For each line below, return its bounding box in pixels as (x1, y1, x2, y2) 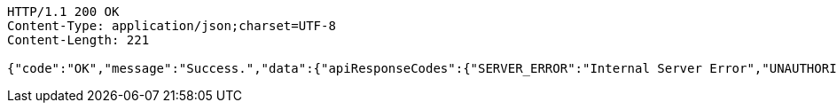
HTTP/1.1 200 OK (7, 4, 120, 19)
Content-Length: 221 (7, 33, 150, 47)
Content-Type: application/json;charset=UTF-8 (7, 19, 336, 33)
